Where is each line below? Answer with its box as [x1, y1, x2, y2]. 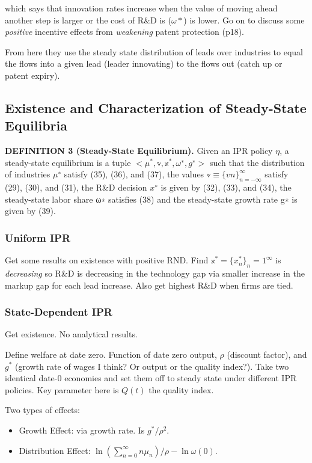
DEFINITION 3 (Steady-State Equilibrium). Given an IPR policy [5, 144, 273, 157]
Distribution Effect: [19, 444, 91, 456]
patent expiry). [5, 69, 60, 81]
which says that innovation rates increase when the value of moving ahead [5, 2, 278, 14]
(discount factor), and [227, 348, 307, 360]
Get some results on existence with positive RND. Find [5, 254, 209, 266]
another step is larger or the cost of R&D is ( [5, 13, 171, 26]
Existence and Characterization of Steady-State [5, 98, 307, 117]
